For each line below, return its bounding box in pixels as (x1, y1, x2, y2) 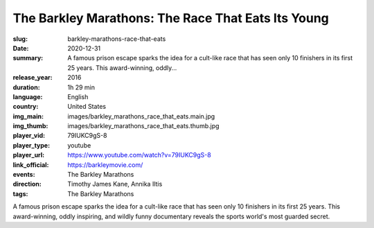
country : (12, 103, 39, 111)
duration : (12, 83, 41, 91)
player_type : (12, 141, 51, 149)
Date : (12, 44, 29, 52)
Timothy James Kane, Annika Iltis (67, 180, 163, 188)
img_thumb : (12, 122, 48, 130)
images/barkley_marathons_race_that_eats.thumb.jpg (67, 122, 220, 130)
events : (12, 170, 35, 179)
